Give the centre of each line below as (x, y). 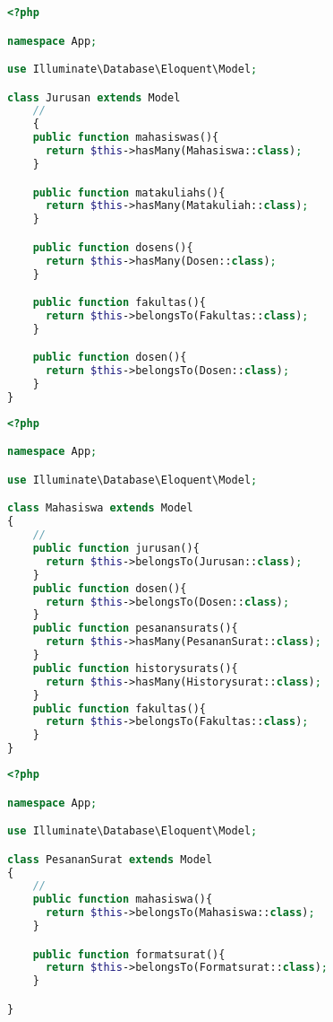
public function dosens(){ (113, 247)
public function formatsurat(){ (129, 954)
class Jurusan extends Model (94, 97)
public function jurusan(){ (116, 549)
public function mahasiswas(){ (126, 138)
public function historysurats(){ (135, 668)
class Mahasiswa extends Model (100, 508)
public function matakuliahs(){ (129, 192)
